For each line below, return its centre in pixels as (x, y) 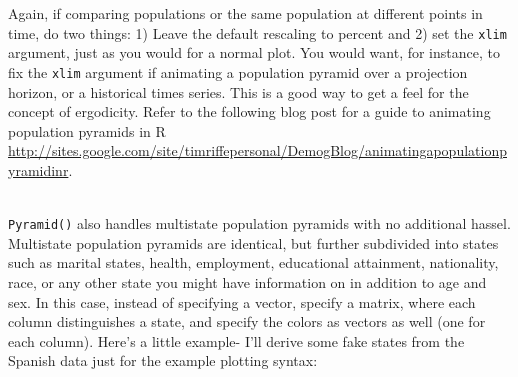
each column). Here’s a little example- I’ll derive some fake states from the (236, 340)
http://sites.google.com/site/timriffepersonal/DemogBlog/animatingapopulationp (257, 150)
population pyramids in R (87, 130)
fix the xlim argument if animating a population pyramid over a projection (238, 71)
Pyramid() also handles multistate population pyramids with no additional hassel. (259, 223)
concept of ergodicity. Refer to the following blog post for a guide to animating (249, 111)
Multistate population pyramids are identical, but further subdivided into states (253, 242)
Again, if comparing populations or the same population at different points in (245, 13)
